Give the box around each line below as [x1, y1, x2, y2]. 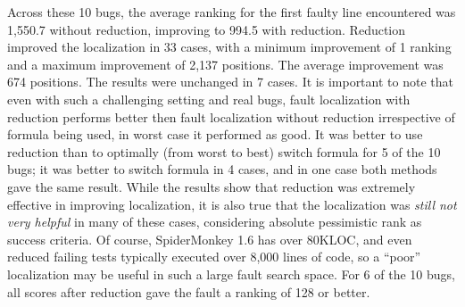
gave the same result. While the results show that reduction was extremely [7, 177, 416, 195]
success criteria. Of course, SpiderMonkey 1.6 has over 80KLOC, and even [7, 229, 412, 248]
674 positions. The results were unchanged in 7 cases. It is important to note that [7, 72, 453, 91]
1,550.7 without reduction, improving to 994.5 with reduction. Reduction [7, 20, 406, 38]
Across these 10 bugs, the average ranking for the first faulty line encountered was [7, 3, 456, 21]
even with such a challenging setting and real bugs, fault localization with [7, 89, 411, 108]
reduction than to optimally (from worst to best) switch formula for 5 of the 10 [7, 142, 441, 161]
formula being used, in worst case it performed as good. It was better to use [7, 125, 423, 144]
